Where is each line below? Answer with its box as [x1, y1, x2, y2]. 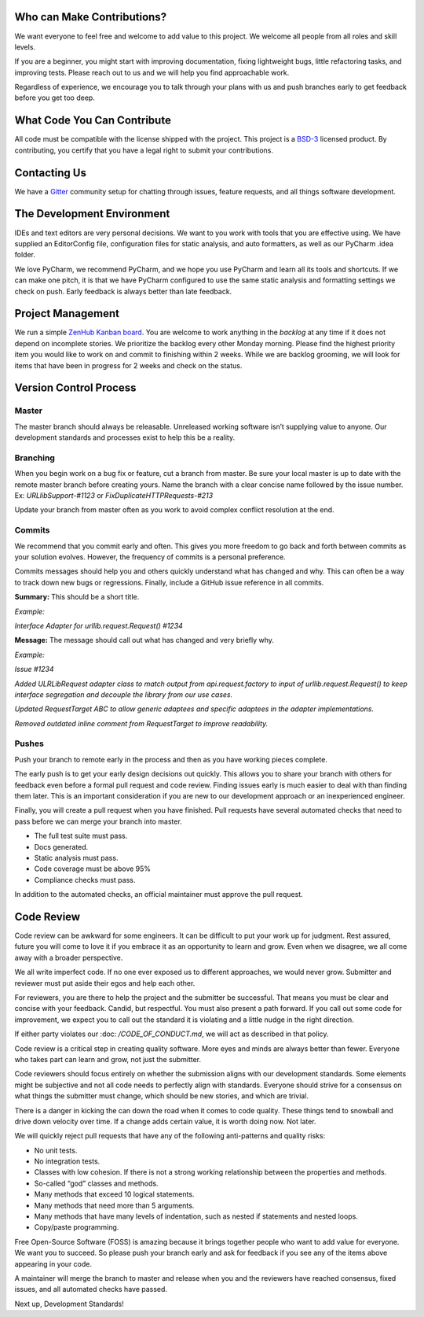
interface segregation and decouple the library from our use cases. [14, 689, 233, 699]
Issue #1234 [14, 665, 54, 674]
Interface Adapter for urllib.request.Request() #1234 [14, 621, 184, 630]
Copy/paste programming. [34, 1223, 119, 1232]
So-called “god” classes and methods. [34, 1179, 159, 1188]
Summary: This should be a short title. [14, 592, 140, 602]
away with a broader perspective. [14, 953, 123, 962]
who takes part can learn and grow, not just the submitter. [14, 1054, 202, 1064]
